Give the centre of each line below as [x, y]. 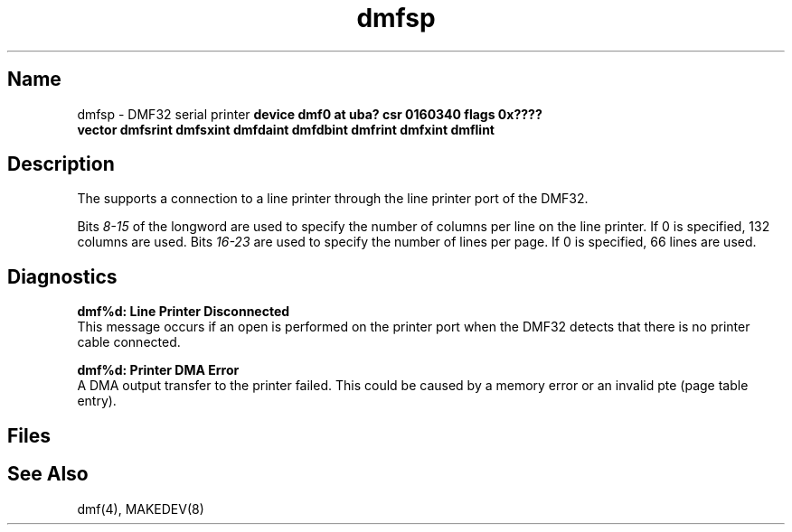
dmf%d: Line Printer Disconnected [184, 312]
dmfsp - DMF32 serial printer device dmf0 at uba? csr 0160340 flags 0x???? [310, 114]
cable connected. [129, 342]
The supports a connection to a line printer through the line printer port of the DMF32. [333, 199]
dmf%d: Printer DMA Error [158, 370]
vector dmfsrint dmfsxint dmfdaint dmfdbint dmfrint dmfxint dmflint [286, 129]
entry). [97, 401]
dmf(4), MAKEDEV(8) [141, 509]
